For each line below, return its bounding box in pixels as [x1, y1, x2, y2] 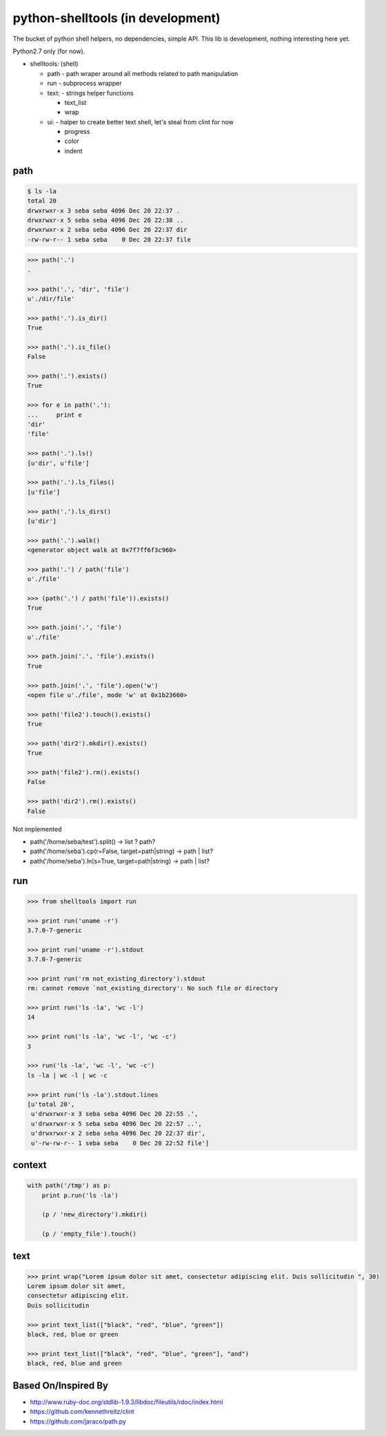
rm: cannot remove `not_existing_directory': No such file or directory [27, 984, 278, 993]
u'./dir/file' [27, 294, 75, 303]
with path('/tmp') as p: [27, 1182, 112, 1189]
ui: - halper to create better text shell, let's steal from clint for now [47, 117, 234, 126]
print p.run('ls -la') [41, 1191, 119, 1199]
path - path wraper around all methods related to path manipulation [47, 69, 238, 77]
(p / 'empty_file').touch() [41, 1230, 137, 1238]
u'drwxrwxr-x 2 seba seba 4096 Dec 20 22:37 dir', [31, 1129, 206, 1138]
